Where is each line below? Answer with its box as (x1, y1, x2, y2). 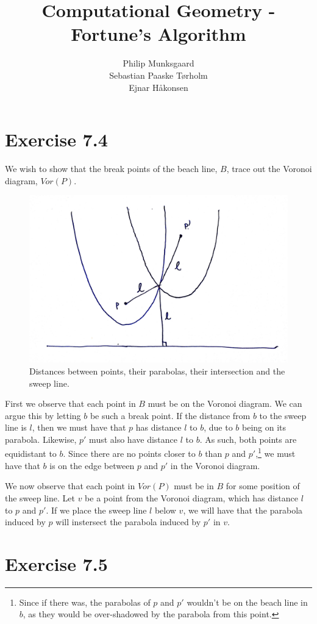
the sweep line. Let (5, 491, 75, 504)
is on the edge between (49, 459, 135, 472)
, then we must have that (32, 421, 126, 434)
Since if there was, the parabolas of (19, 595, 151, 608)
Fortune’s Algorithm (71, 21, 246, 46)
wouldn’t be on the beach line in (187, 595, 308, 608)
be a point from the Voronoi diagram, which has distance (85, 491, 299, 504)
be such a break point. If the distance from (90, 409, 251, 421)
